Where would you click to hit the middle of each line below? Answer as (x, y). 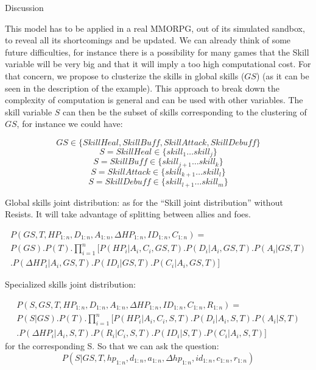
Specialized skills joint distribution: (70, 284)
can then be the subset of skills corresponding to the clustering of (185, 111)
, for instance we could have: (70, 124)
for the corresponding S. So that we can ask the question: (112, 346)
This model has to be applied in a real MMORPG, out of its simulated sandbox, (155, 28)
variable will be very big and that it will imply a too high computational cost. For (158, 64)
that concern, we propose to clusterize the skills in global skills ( (125, 75)
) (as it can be (283, 75)
